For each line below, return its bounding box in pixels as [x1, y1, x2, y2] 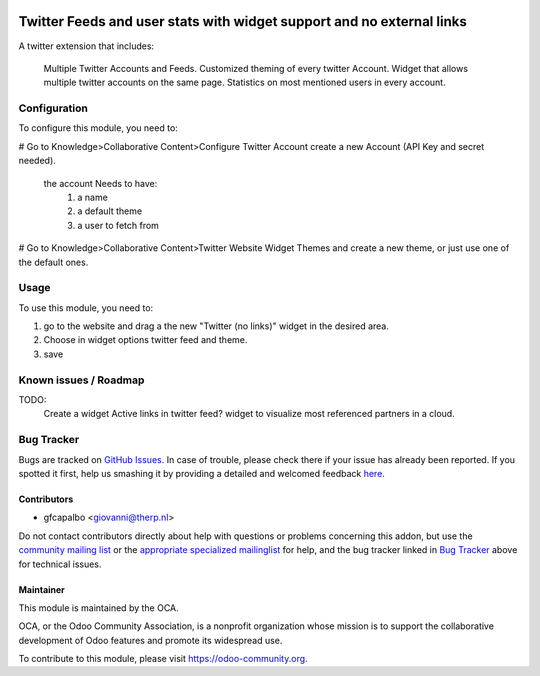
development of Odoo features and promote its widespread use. [18, 634, 283, 646]
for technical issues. [18, 558, 102, 570]
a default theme [77, 205, 143, 217]
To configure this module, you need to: [18, 122, 179, 134]
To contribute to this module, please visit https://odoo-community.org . [18, 653, 309, 665]
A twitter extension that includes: [18, 40, 155, 52]
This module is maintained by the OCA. [18, 601, 179, 614]
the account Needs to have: [43, 177, 158, 189]
